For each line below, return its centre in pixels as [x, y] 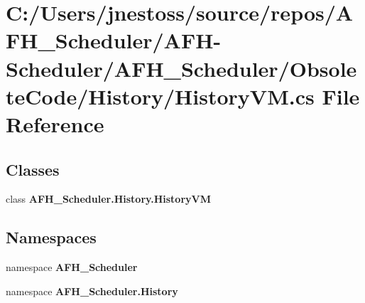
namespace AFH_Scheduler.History [92, 291]
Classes [33, 169]
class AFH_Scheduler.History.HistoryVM [108, 199]
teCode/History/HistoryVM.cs [160, 96]
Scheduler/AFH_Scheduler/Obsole [181, 68]
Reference [55, 123]
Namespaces [51, 237]
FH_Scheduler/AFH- [114, 40]
